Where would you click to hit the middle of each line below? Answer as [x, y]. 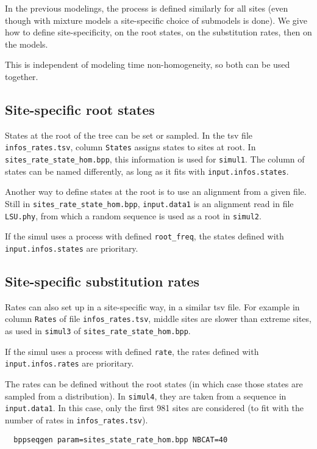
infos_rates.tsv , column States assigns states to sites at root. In [130, 147]
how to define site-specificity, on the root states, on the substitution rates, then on [158, 32]
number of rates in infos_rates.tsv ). [77, 419]
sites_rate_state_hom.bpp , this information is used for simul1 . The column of [155, 159]
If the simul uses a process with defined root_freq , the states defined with [144, 236]
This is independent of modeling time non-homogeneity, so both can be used [148, 64]
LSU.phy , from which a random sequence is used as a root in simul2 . [133, 215]
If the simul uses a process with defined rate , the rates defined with [132, 351]
